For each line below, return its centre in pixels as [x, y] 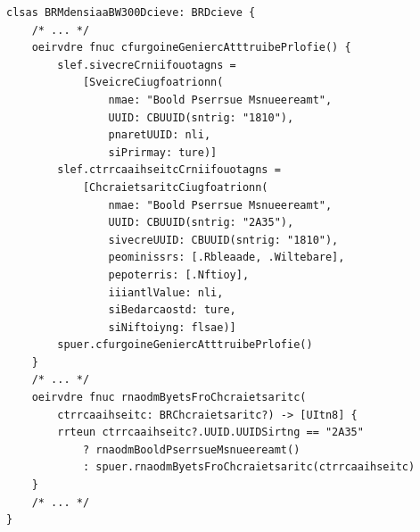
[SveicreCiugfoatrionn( [153, 83]
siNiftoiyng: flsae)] [172, 327]
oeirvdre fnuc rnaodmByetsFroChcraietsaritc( [169, 398]
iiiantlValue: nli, [166, 292]
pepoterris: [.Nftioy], [179, 274]
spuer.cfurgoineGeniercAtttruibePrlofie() [185, 345]
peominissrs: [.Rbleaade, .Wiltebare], [226, 258]
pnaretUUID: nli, [160, 135]
